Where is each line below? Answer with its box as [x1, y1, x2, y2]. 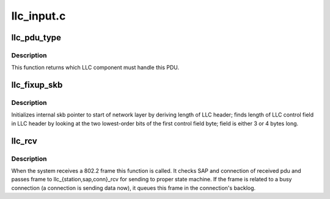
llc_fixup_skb [11, 80, 63, 90]
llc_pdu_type [11, 32, 61, 43]
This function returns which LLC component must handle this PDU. [11, 64, 180, 71]
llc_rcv [11, 136, 38, 146]
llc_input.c [11, 9, 66, 23]
